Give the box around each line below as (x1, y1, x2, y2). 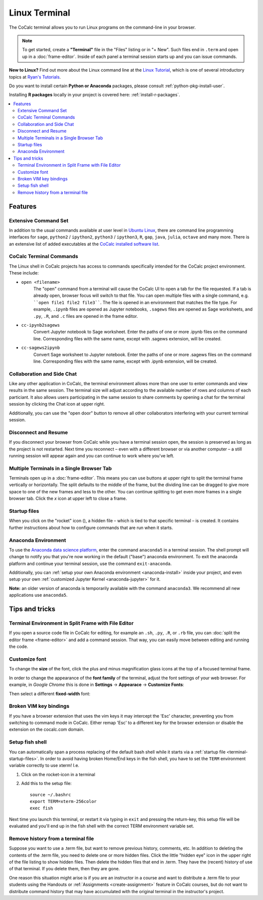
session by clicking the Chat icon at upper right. (9, 401, 105, 407)
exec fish (30, 805, 53, 811)
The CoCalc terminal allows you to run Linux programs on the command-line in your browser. (9, 24, 196, 30)
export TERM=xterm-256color (30, 799, 97, 804)
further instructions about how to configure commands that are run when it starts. (9, 525, 173, 530)
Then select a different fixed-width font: (9, 690, 91, 697)
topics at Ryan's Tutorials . (9, 74, 61, 80)
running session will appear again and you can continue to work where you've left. (9, 452, 175, 458)
